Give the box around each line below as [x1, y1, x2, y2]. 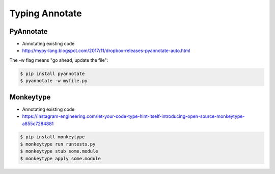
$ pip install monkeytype [20, 134, 85, 140]
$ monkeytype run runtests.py [20, 141, 96, 147]
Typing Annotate [9, 8, 82, 19]
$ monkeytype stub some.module [20, 148, 99, 154]
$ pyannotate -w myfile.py [20, 78, 88, 84]
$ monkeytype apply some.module [20, 156, 101, 161]
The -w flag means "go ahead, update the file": [9, 57, 108, 63]
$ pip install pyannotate [20, 70, 85, 77]
